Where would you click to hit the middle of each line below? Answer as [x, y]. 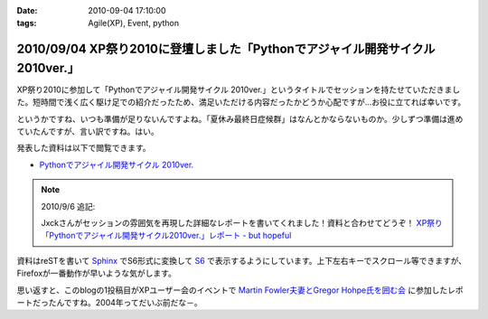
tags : [27, 23]
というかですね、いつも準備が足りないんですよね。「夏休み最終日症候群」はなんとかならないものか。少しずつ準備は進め [240, 118]
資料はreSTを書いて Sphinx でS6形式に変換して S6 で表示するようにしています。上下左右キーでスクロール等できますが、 [242, 260]
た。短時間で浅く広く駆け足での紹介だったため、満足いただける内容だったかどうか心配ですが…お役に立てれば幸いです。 [241, 102]
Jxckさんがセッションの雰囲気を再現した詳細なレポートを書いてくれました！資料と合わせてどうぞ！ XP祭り [242, 223]
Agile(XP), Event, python [134, 23]
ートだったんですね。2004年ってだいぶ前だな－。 [109, 302]
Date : [27, 10]
